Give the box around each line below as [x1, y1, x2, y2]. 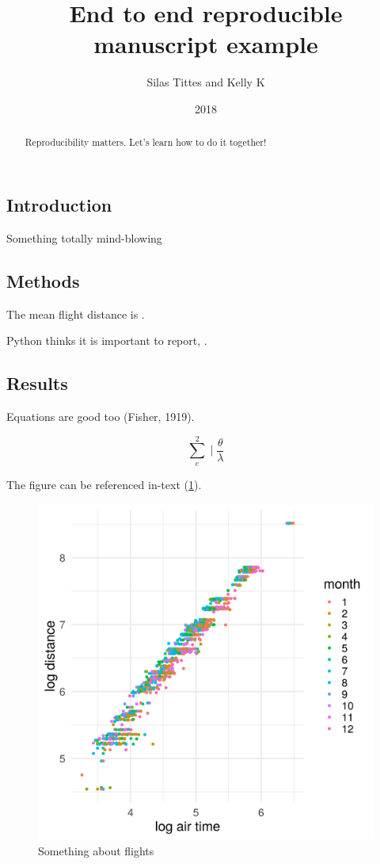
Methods [6, 268, 80, 292]
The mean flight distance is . [6, 305, 145, 322]
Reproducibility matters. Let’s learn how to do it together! [25, 136, 267, 149]
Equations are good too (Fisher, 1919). [6, 407, 195, 424]
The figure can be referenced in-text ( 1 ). [6, 476, 202, 492]
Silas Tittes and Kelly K [146, 74, 265, 90]
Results [6, 371, 68, 396]
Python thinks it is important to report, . [6, 332, 207, 349]
